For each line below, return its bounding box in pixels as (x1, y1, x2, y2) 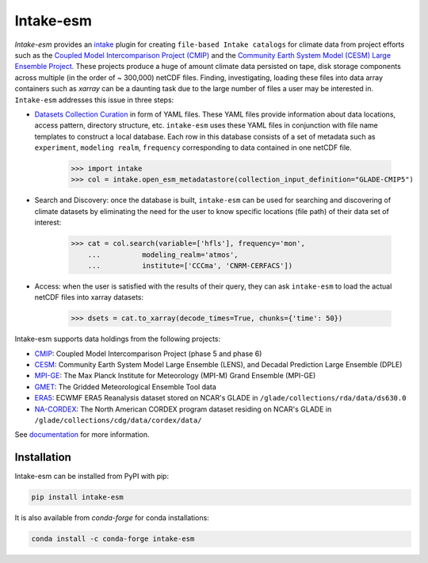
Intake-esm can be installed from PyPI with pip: (14, 472, 170, 481)
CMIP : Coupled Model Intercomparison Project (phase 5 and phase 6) (34, 349, 262, 358)
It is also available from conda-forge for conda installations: (14, 513, 209, 523)
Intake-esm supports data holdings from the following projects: (14, 334, 221, 344)
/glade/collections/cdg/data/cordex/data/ (34, 416, 202, 425)
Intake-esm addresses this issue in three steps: (14, 95, 174, 105)
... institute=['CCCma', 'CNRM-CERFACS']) (87, 261, 293, 270)
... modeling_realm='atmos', (87, 250, 239, 259)
